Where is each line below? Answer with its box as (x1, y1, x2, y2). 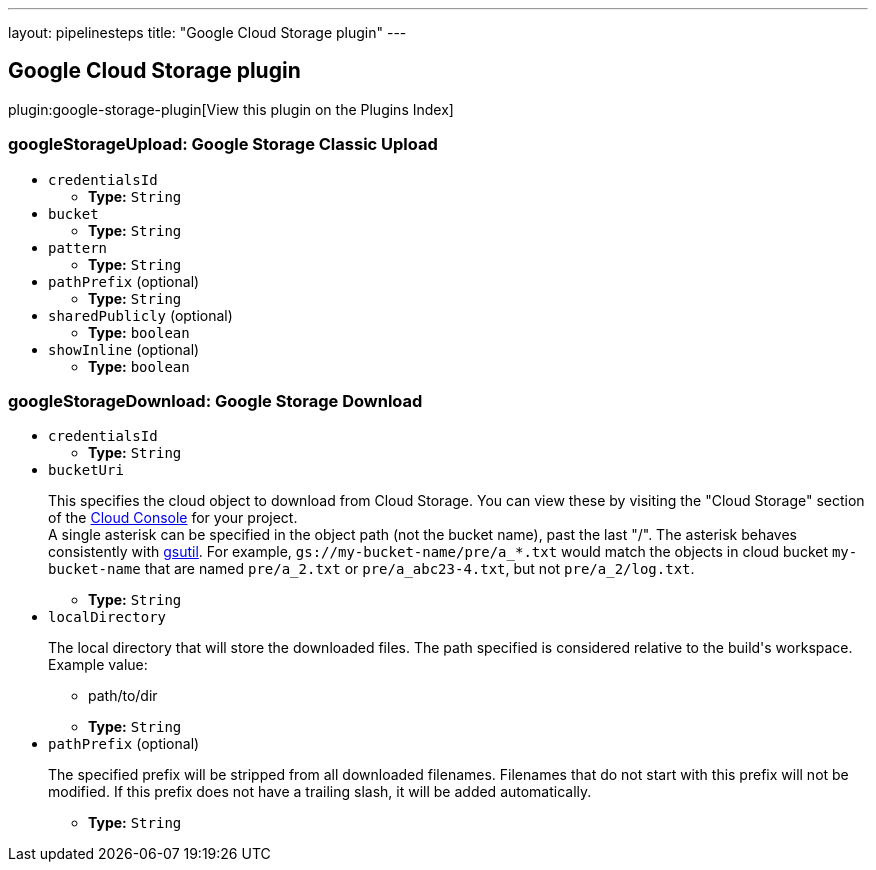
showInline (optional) (48, 340, 200, 358)
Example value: (48, 656, 148, 674)
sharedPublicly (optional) (48, 306, 233, 324)
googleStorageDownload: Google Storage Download (8, 390, 423, 411)
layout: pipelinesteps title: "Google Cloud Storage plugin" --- (8, 24, 407, 41)
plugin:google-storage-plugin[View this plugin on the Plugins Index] (8, 100, 454, 118)
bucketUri (48, 462, 124, 479)
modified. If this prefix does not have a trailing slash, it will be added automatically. (48, 783, 592, 801)
